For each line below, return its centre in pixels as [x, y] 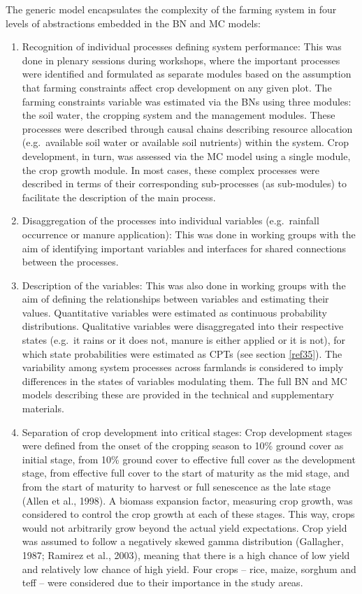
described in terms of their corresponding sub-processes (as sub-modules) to [184, 183]
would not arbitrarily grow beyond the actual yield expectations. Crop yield [184, 527]
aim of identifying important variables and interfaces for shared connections [184, 248]
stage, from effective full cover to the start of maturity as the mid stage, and [186, 473]
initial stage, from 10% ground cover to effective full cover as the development [189, 459]
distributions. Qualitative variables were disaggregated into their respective [183, 326]
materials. [43, 408]
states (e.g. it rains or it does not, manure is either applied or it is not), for [184, 340]
